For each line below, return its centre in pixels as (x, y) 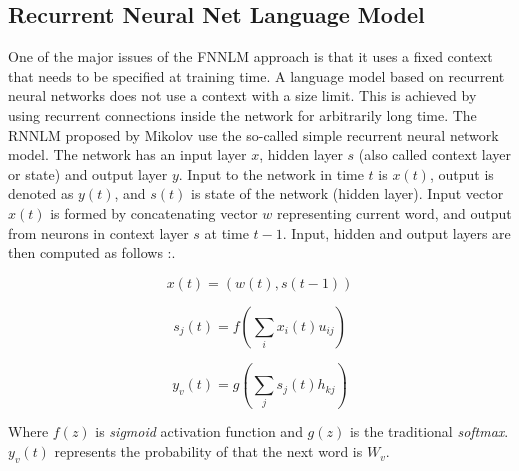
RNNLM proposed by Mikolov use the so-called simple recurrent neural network (253, 134)
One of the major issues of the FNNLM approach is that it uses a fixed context (250, 56)
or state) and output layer (88, 173)
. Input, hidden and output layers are (396, 232)
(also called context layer (434, 154)
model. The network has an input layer (127, 154)
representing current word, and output (394, 212)
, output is (461, 173)
